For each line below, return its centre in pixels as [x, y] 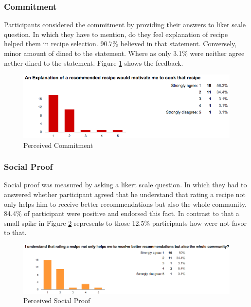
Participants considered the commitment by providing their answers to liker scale [125, 25]
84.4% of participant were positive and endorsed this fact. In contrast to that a [122, 213]
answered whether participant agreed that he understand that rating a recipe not [125, 194]
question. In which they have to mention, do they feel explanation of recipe [116, 34]
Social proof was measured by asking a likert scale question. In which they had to [125, 185]
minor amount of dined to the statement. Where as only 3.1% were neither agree [124, 53]
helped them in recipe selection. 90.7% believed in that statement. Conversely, [120, 44]
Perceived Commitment [58, 145]
